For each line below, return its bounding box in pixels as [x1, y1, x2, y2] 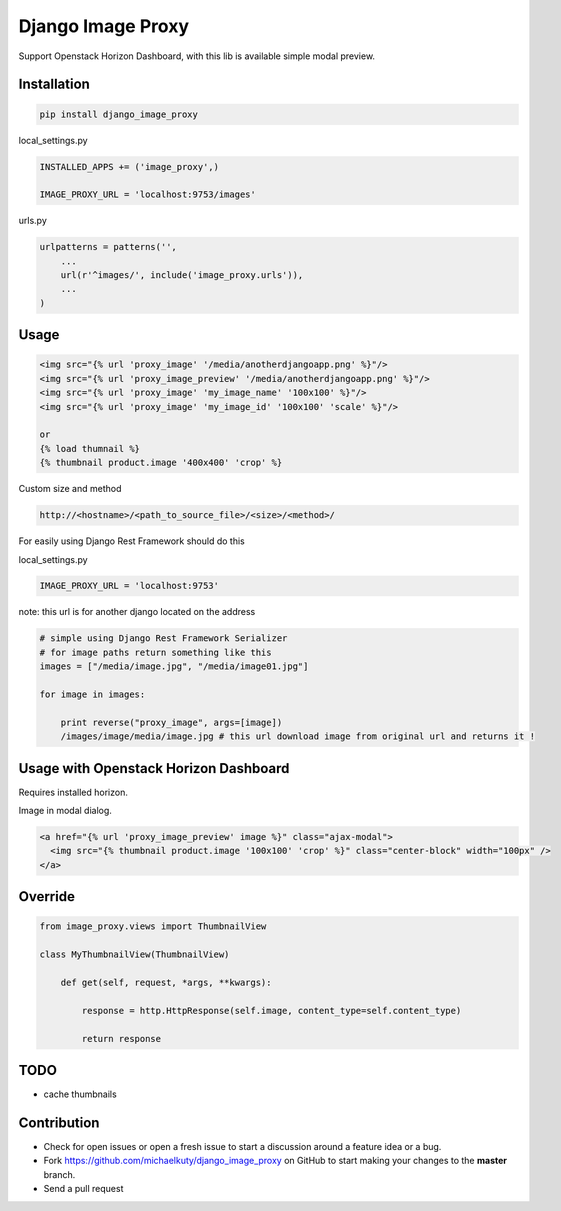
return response [81, 1033, 162, 1044]
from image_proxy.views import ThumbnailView [39, 921, 267, 932]
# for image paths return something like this [39, 646, 272, 658]
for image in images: [39, 689, 146, 700]
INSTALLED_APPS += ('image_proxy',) [39, 161, 220, 172]
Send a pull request [43, 1183, 124, 1195]
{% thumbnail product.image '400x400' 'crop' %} [39, 457, 283, 469]
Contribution [18, 1114, 100, 1131]
